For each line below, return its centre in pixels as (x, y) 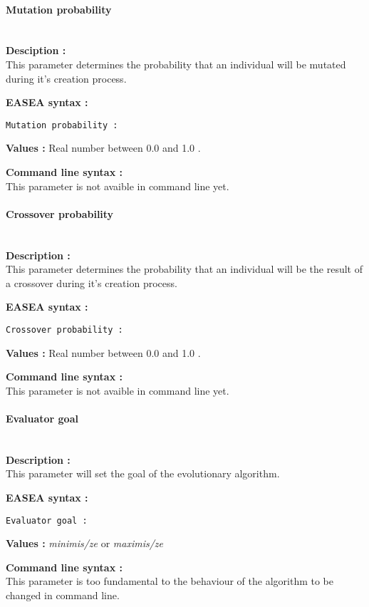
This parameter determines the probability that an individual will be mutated (176, 64)
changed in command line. (63, 595)
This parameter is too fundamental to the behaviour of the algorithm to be (170, 581)
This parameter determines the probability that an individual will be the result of (184, 269)
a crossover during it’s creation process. (92, 282)
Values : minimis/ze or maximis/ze (85, 543)
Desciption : (36, 50)
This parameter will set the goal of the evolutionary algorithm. (143, 473)
